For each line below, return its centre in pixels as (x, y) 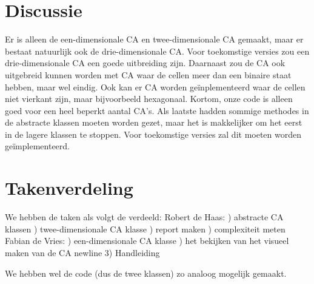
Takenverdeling (69, 188)
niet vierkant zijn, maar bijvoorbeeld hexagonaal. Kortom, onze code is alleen (149, 99)
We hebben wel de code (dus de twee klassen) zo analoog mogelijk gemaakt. (146, 273)
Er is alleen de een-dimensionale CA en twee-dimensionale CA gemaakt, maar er (154, 39)
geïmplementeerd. (37, 146)
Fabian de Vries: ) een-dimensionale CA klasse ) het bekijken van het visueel (147, 241)
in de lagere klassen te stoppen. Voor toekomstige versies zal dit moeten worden (153, 134)
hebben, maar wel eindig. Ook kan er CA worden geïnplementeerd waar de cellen (155, 86)
